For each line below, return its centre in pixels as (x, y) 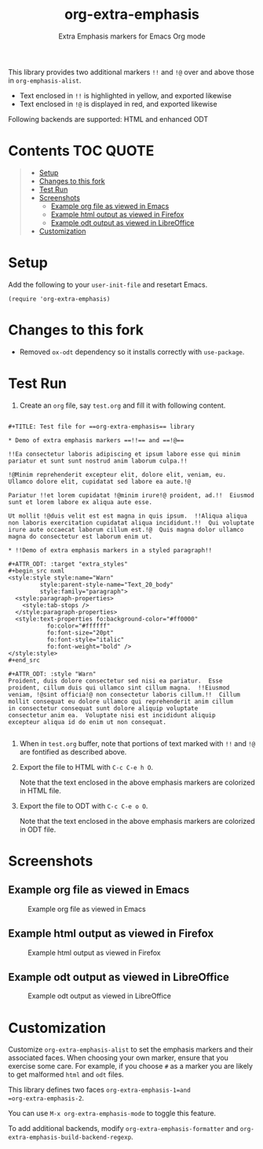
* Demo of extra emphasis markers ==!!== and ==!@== (96, 440)
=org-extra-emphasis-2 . (46, 1098)
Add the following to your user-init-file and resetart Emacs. (108, 284)
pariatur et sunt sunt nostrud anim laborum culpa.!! (98, 461)
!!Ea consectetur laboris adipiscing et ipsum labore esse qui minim (124, 454)
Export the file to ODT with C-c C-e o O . (84, 806)
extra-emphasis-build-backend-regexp (70, 1138)
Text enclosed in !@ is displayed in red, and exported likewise (118, 104)
